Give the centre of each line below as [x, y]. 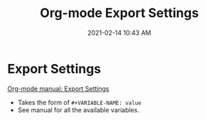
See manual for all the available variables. [78, 110]
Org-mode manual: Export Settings [58, 88]
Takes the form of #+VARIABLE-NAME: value [80, 102]
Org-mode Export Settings [119, 13]
